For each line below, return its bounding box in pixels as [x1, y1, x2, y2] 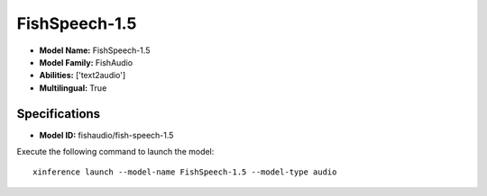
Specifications [16, 106, 101, 121]
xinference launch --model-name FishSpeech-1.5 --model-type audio [32, 167, 337, 177]
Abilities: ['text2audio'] [39, 70, 126, 81]
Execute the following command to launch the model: [16, 147, 215, 157]
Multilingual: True [39, 82, 107, 94]
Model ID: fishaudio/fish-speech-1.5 [39, 129, 174, 140]
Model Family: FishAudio [39, 57, 133, 67]
